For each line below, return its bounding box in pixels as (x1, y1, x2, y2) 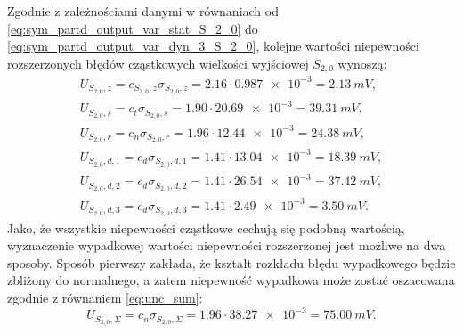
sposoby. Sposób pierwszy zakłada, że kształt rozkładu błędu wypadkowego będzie (7, 253, 456, 272)
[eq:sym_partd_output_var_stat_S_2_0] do (7, 19, 258, 37)
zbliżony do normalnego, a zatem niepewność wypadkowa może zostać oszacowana (7, 271, 455, 289)
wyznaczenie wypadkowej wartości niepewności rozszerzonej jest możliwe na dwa (7, 236, 446, 255)
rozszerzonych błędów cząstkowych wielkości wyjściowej (7, 53, 309, 72)
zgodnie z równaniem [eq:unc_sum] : (7, 288, 203, 306)
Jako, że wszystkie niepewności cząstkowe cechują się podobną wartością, (7, 218, 405, 237)
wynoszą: (337, 53, 387, 72)
